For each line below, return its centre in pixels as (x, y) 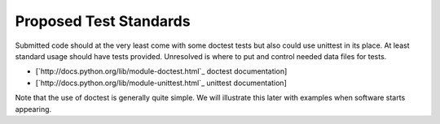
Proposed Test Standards (103, 21)
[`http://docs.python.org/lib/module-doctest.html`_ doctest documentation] (161, 71)
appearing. (33, 109)
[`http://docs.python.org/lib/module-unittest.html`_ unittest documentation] (161, 83)
